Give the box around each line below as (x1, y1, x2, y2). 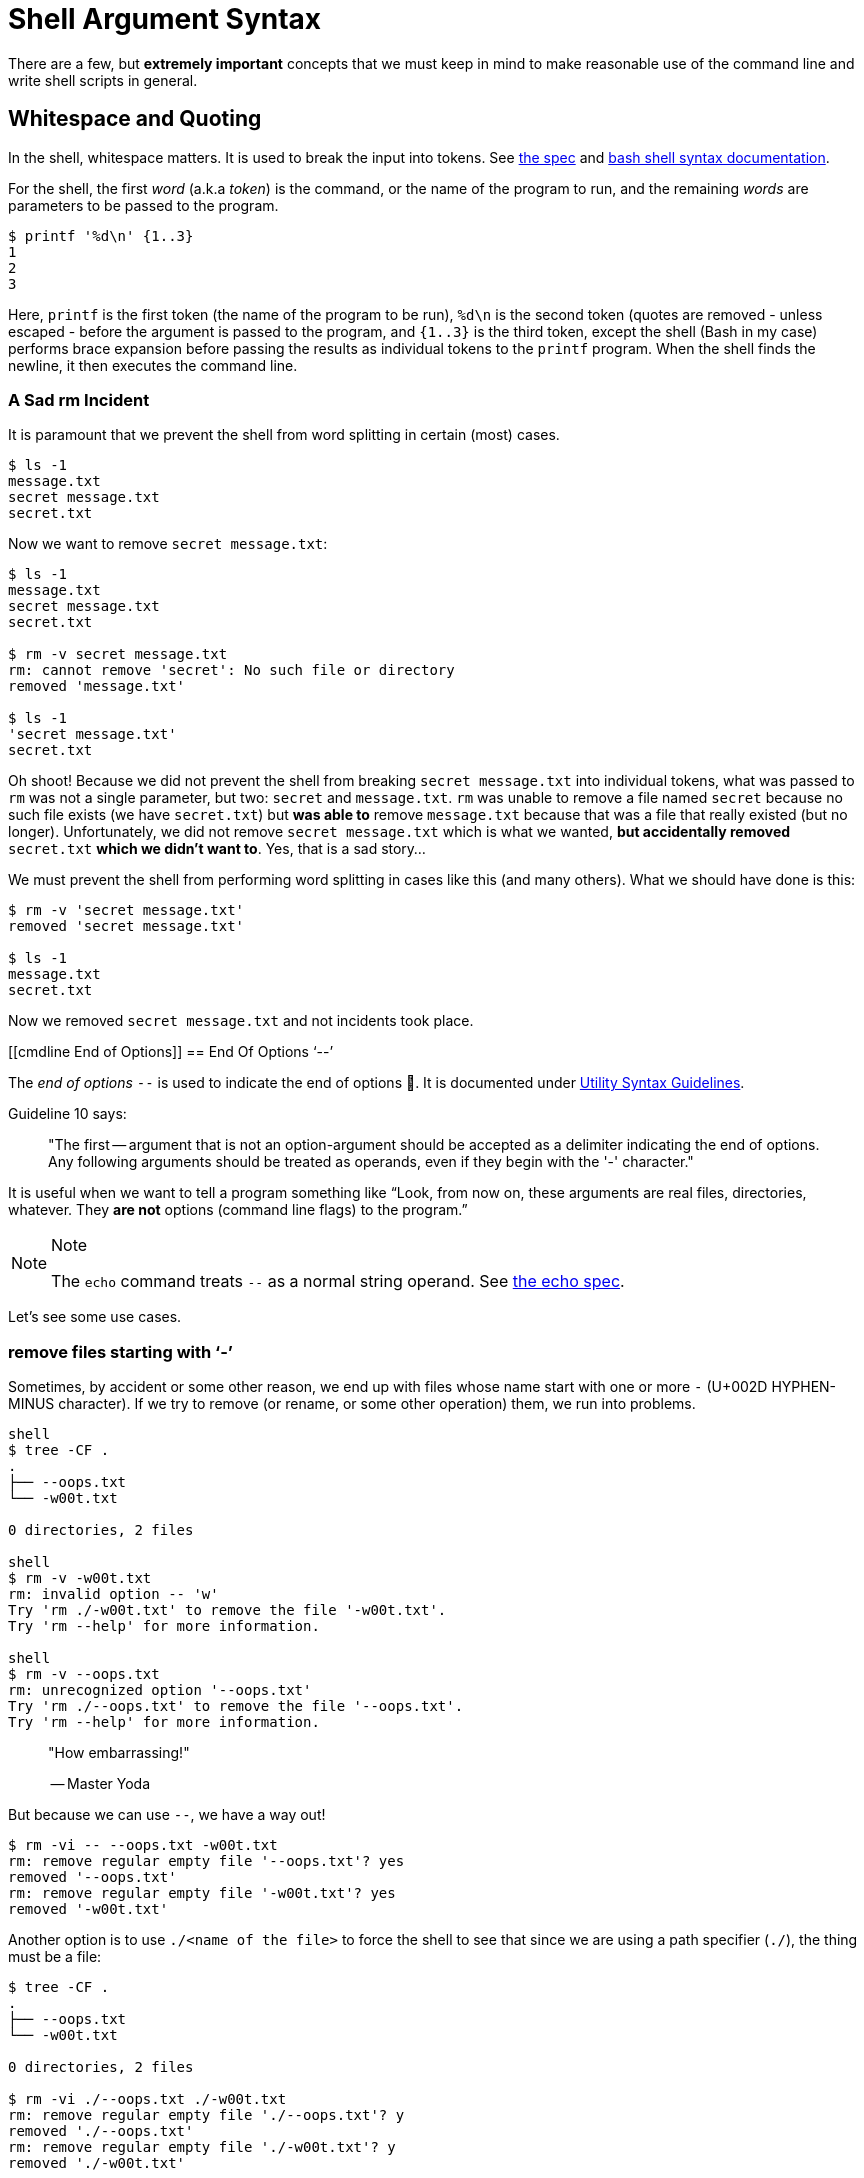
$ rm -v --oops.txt (8, 1666, 160, 1683)
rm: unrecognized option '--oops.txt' (8, 1682, 312, 1699)
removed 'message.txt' (8, 678, 186, 695)
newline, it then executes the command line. (8, 356, 298, 374)
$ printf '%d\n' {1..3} (8, 227, 194, 244)
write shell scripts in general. (8, 71, 198, 89)
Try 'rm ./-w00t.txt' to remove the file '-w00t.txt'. (8, 1602, 447, 1619)
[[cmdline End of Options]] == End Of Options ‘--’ (8, 1043, 334, 1061)
